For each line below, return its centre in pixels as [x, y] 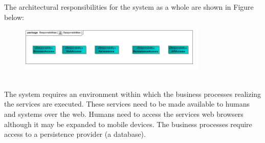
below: [14, 17]
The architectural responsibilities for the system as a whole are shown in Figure [129, 7]
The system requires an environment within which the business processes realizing [133, 94]
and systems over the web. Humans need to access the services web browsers [124, 114]
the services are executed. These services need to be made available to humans [127, 104]
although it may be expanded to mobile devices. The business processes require [128, 124]
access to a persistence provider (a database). [75, 134]
